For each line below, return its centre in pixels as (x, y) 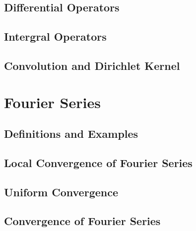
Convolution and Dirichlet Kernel (92, 65)
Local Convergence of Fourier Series (98, 162)
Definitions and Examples (71, 134)
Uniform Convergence (61, 192)
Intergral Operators (55, 36)
